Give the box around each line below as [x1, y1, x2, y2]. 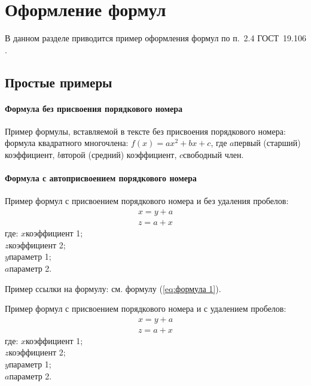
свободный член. [183, 148, 244, 161]
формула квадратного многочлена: [5, 136, 129, 149]
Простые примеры [5, 72, 112, 91]
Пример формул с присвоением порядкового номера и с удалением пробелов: [5, 302, 286, 315]
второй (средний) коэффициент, [61, 148, 177, 161]
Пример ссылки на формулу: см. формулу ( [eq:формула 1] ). [5, 282, 221, 294]
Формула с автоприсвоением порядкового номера [5, 172, 197, 184]
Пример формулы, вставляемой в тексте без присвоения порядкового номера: [5, 124, 286, 137]
